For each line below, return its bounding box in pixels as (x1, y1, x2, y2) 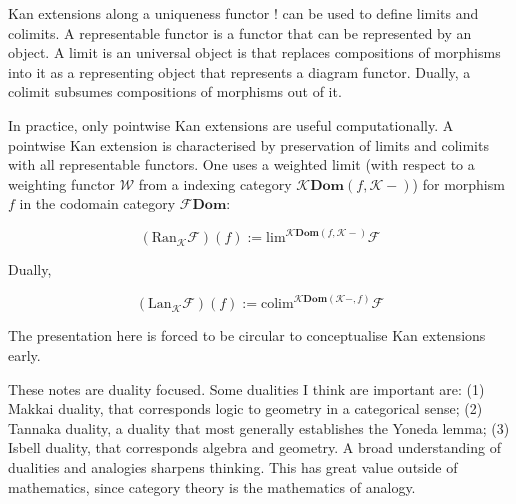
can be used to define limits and (282, 3, 479, 23)
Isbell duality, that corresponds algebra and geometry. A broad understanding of (8, 437, 501, 458)
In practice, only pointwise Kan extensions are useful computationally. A (8, 114, 454, 135)
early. (8, 345, 41, 365)
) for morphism (412, 173, 505, 194)
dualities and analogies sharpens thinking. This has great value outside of (8, 456, 458, 477)
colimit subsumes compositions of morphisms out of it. (8, 81, 342, 102)
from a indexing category (138, 173, 292, 194)
